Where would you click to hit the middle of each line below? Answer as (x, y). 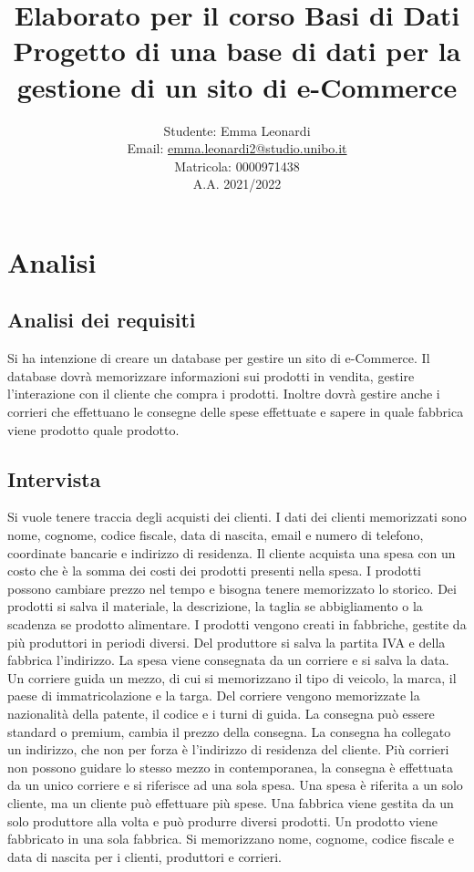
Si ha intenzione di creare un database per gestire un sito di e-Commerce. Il (219, 358)
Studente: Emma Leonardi (237, 130)
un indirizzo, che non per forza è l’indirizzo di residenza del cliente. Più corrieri (228, 749)
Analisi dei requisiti (102, 320)
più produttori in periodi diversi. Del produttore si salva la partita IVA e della (227, 642)
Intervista (54, 478)
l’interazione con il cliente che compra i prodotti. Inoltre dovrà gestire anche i (224, 394)
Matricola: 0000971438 (237, 166)
